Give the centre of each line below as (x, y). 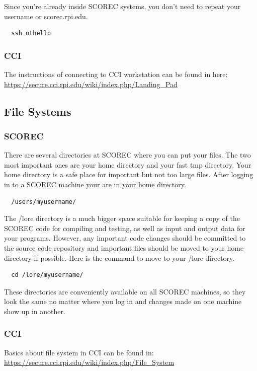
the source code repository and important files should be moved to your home (124, 247)
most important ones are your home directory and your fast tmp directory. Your (128, 164)
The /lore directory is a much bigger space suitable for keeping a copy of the (122, 218)
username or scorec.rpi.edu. (46, 16)
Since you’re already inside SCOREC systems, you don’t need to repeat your (122, 6)
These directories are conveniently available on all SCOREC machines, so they (125, 291)
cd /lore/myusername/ (47, 275)
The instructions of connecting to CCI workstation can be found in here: (116, 74)
